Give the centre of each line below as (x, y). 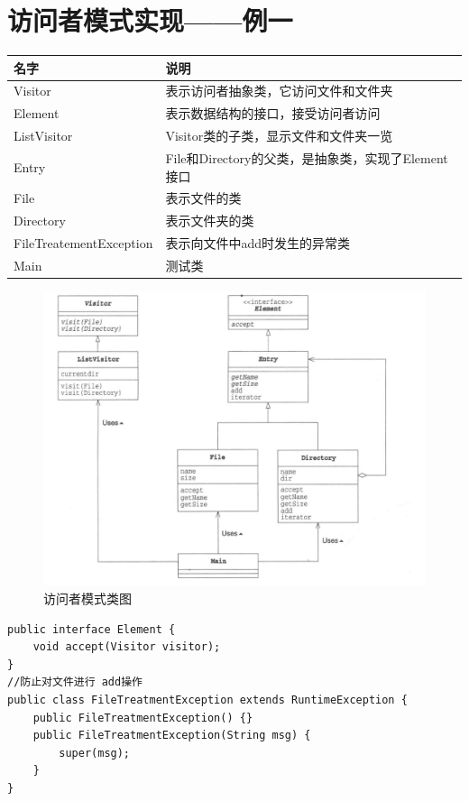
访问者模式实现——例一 (150, 20)
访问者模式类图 (87, 598)
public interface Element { (92, 629)
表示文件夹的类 (210, 221)
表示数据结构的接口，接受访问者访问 (273, 113)
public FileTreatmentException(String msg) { (172, 736)
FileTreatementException (83, 243)
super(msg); (95, 753)
